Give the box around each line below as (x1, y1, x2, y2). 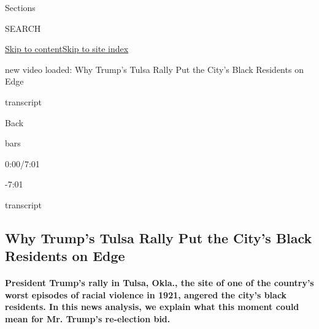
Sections (5, 1, 36, 13)
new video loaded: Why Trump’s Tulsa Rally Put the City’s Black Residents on (5, 62, 304, 75)
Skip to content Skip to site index (5, 42, 129, 55)
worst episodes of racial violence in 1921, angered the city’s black (5, 288, 287, 301)
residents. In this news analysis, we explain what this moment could (5, 300, 299, 313)
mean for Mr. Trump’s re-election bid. (5, 312, 171, 325)
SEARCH (5, 21, 41, 34)
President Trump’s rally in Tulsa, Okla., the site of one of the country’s (5, 276, 314, 289)
